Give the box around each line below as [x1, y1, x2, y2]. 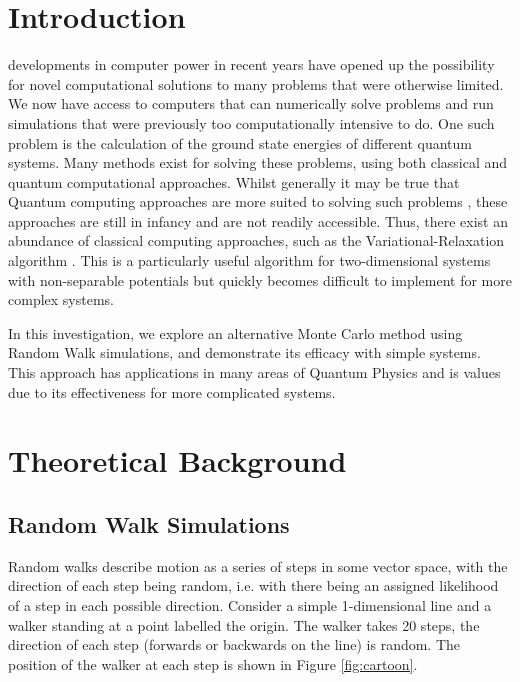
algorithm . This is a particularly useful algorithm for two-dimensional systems [8, 250, 491, 271]
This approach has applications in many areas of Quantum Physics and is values [8, 362, 501, 383]
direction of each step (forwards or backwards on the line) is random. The [8, 634, 461, 655]
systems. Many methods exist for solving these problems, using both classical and [8, 152, 508, 173]
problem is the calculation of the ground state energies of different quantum [8, 132, 472, 153]
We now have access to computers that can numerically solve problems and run [8, 93, 494, 114]
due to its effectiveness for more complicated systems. [8, 381, 336, 402]
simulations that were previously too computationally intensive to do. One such [8, 112, 495, 133]
